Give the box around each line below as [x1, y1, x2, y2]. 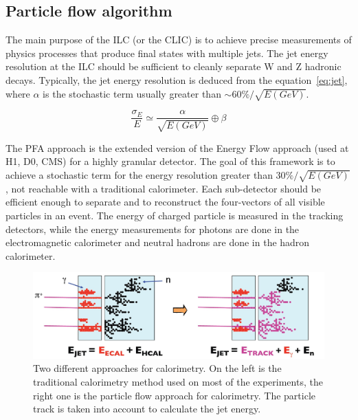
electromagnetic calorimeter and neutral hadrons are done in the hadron [5, 235, 310, 250]
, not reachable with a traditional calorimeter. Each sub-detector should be [5, 181, 322, 195]
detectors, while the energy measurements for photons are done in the [5, 221, 300, 236]
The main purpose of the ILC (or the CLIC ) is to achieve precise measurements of [5, 32, 352, 47]
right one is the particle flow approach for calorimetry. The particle [33, 388, 316, 402]
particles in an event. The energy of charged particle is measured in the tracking [5, 208, 344, 222]
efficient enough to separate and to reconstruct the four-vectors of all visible [5, 195, 325, 209]
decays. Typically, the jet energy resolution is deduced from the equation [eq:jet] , [5, 72, 348, 87]
